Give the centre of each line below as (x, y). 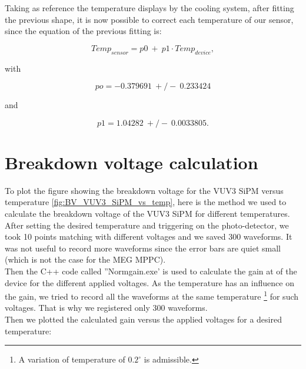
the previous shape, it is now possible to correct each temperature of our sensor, (149, 19)
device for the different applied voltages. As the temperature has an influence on (149, 282)
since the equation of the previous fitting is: (83, 31)
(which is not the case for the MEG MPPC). (85, 259)
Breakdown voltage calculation (132, 162)
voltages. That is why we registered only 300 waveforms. (106, 308)
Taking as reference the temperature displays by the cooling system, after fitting (149, 8)
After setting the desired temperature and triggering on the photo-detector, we (147, 225)
